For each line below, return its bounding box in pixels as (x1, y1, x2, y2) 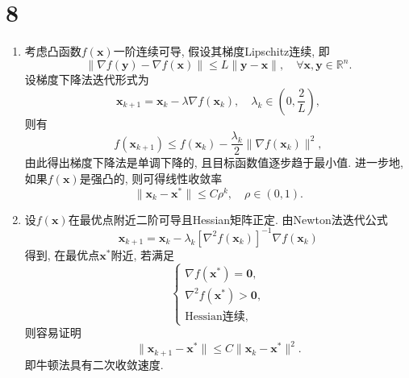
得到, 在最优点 (24, 246, 100, 263)
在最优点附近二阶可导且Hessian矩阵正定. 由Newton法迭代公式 (68, 210, 388, 227)
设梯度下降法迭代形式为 (24, 71, 149, 88)
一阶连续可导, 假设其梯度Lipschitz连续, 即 (113, 43, 330, 60)
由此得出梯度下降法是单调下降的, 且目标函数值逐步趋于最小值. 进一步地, (24, 154, 403, 171)
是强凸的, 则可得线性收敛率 (79, 170, 223, 187)
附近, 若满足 (111, 246, 175, 263)
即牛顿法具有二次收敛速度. (24, 355, 164, 372)
